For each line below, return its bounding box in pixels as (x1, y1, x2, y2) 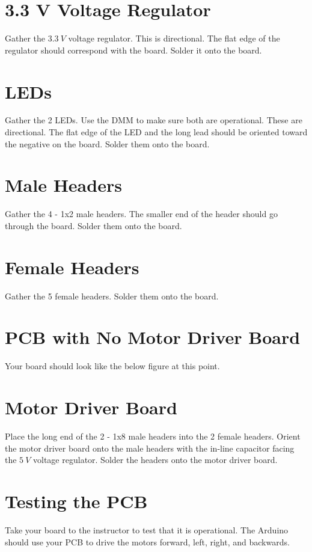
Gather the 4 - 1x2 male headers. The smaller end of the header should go (5, 207, 278, 220)
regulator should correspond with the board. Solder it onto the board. (5, 43, 262, 56)
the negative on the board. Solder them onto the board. (5, 137, 210, 150)
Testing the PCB (5, 489, 148, 514)
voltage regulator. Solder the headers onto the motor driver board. (33, 453, 278, 466)
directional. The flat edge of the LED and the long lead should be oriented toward (5, 126, 308, 138)
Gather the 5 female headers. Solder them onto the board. (5, 289, 219, 302)
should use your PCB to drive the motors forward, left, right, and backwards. (5, 535, 290, 548)
